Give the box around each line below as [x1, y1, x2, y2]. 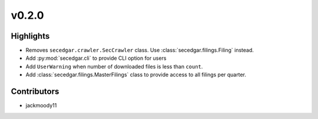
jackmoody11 [25, 102, 57, 109]
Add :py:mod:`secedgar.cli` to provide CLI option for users [25, 55, 167, 62]
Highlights [11, 31, 50, 41]
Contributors [11, 87, 59, 97]
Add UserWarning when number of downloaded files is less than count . [25, 63, 203, 70]
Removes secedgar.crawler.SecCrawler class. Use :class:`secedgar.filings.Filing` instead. [25, 47, 254, 54]
